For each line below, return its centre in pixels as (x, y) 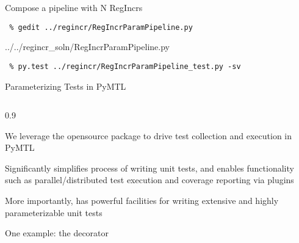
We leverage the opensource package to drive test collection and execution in (149, 135)
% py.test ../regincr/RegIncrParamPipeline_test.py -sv (125, 66)
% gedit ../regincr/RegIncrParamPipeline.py (101, 27)
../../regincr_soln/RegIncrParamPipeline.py (87, 47)
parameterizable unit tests (54, 212)
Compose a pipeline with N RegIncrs (74, 7)
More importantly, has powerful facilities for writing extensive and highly (142, 201)
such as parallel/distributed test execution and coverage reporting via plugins (149, 180)
